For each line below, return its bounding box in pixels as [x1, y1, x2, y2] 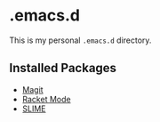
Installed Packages [9, 61, 117, 76]
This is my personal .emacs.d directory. [9, 35, 152, 45]
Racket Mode [21, 94, 71, 104]
